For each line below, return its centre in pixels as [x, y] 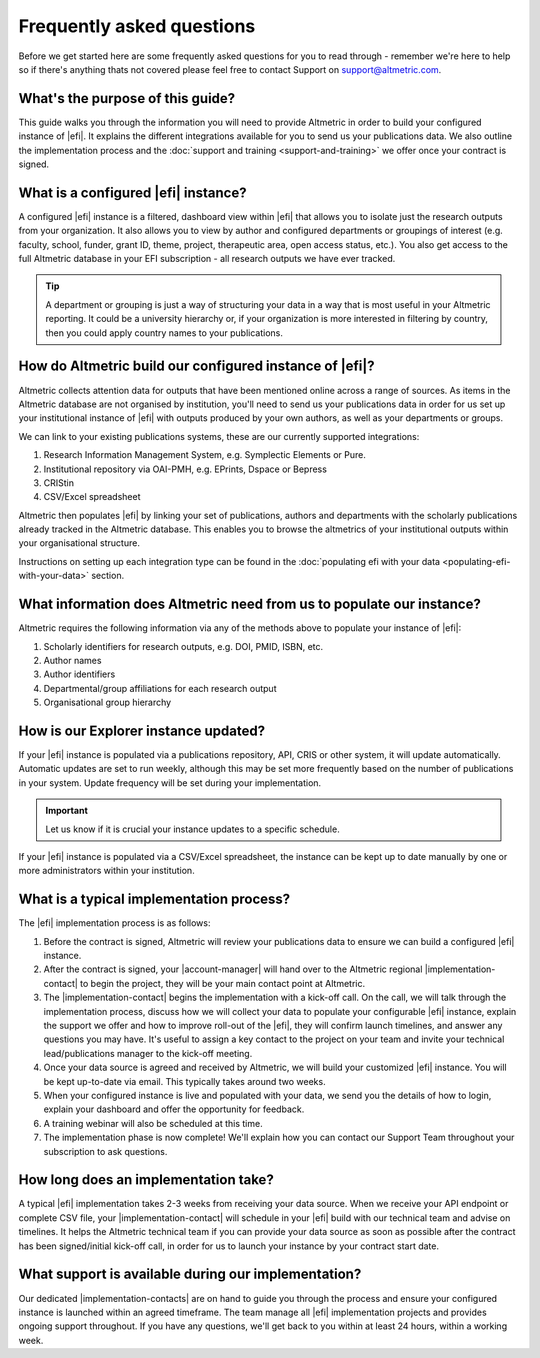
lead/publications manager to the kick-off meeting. [148, 1053]
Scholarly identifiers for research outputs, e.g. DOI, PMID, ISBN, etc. [183, 646]
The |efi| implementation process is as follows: [114, 923]
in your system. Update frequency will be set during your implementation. [170, 782]
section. [108, 576]
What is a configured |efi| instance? [132, 192]
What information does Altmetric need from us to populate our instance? [250, 604]
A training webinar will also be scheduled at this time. [153, 1123]
